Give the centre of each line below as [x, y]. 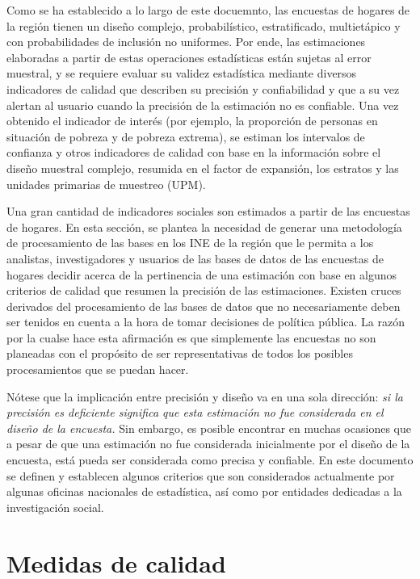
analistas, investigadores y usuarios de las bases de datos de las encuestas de [195, 258]
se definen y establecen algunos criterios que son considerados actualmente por [201, 475]
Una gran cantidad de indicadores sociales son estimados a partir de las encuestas [208, 211]
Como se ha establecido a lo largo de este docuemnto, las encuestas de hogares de [208, 10]
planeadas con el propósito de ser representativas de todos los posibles [180, 353]
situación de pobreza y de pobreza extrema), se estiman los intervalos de [186, 136]
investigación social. [55, 507]
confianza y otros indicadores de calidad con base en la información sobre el [194, 152]
